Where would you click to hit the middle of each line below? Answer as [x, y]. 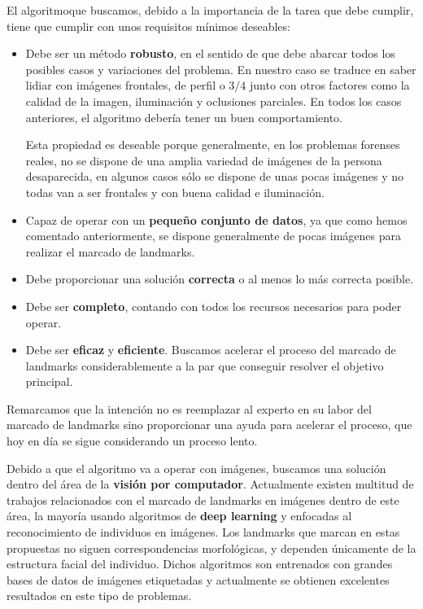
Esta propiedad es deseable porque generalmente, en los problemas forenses [213, 145]
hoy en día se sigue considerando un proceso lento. [132, 441]
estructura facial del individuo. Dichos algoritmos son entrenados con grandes [200, 564]
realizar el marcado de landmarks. [110, 251]
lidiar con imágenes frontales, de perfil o [125, 85]
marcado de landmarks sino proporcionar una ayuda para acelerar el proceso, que [209, 425]
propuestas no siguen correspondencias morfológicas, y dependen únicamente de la [211, 548]
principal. [49, 381]
